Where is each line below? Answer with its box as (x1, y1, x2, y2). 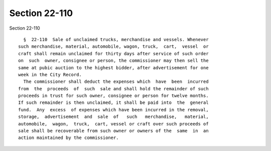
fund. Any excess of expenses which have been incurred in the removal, (18, 107, 209, 112)
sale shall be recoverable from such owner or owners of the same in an (18, 128, 209, 134)
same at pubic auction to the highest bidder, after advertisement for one (18, 65, 209, 70)
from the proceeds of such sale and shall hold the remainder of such (18, 86, 209, 91)
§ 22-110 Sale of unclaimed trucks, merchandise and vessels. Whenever (23, 37, 209, 42)
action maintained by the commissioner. (18, 135, 119, 140)
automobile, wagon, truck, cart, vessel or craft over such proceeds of (18, 121, 209, 126)
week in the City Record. (18, 72, 82, 77)
